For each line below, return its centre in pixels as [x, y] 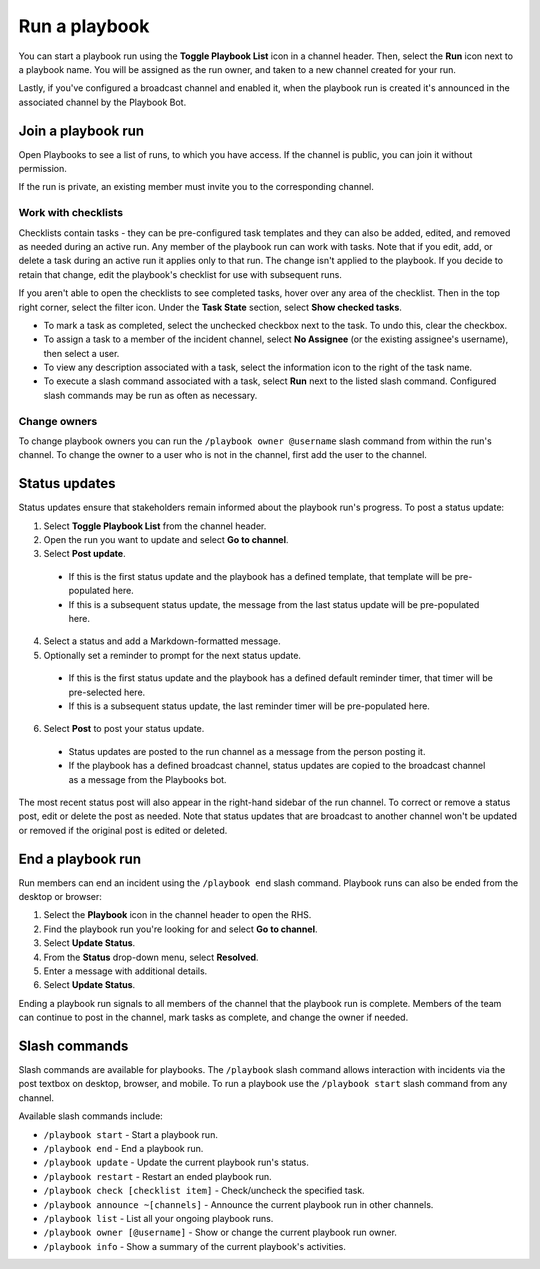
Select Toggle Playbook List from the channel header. [155, 526]
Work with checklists [71, 213]
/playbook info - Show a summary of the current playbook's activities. [195, 1246]
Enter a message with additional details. [125, 971]
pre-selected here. [107, 692]
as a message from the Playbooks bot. [147, 779]
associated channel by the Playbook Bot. [102, 102]
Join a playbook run [81, 130]
